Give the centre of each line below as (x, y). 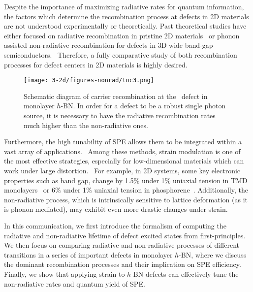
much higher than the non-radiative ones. (86, 125)
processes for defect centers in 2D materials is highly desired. (96, 64)
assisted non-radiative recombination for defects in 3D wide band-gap (109, 45)
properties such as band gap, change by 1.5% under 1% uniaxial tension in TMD (126, 180)
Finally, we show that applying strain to (64, 274)
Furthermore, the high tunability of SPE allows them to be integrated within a (123, 142)
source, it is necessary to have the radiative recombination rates (120, 115)
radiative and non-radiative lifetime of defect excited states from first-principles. (125, 235)
